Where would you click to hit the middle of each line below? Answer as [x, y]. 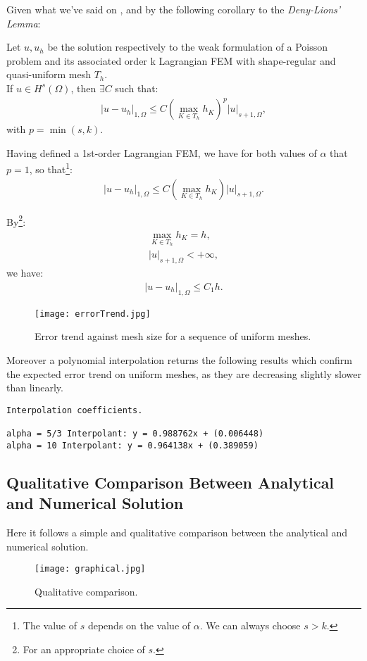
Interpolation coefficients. [75, 410]
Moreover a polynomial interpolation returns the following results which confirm [179, 359]
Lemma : [24, 23]
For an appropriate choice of [84, 649]
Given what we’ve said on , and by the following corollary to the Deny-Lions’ [174, 9]
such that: [137, 88]
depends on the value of [139, 625]
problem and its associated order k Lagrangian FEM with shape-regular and [171, 60]
